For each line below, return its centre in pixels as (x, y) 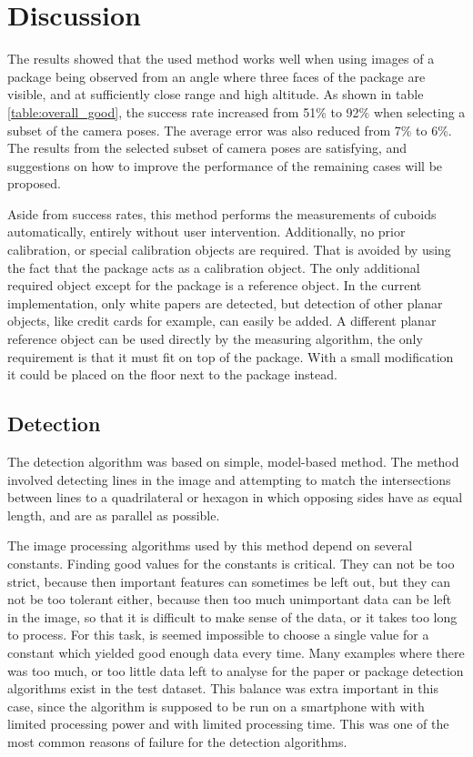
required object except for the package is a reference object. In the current (215, 285)
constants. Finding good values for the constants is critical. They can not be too (231, 563)
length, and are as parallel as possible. (114, 515)
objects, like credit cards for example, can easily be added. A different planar (222, 321)
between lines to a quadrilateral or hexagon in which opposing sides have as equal (235, 497)
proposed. (34, 183)
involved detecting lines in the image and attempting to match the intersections (229, 479)
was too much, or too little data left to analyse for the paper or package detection (236, 670)
